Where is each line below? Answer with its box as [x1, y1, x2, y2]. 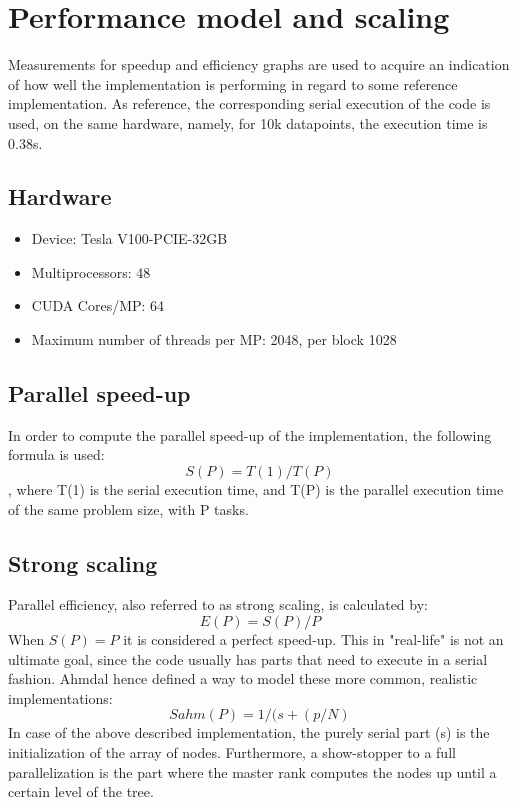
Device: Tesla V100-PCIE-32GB [31, 228, 228, 249]
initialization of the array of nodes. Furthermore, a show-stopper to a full [8, 742, 456, 763]
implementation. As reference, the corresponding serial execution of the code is [8, 93, 491, 114]
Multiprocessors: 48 [31, 261, 151, 282]
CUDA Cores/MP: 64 [31, 295, 165, 316]
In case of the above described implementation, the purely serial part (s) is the [8, 722, 490, 743]
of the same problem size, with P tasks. [8, 498, 249, 519]
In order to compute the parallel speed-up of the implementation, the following [8, 424, 492, 445]
